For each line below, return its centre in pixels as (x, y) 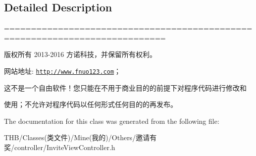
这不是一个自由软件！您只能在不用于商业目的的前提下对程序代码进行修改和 (125, 87)
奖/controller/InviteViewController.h (60, 147)
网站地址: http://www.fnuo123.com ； (63, 71)
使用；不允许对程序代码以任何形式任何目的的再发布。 (91, 104)
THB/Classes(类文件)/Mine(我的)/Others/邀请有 (80, 137)
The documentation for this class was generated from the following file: (112, 121)
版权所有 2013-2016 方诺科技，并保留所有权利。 (80, 54)
